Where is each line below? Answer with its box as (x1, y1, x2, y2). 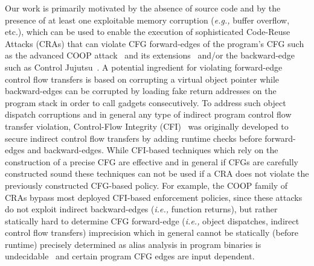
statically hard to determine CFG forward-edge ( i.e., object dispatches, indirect (5, 214, 300, 227)
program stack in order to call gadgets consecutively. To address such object (5, 96, 286, 109)
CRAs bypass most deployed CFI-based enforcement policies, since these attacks (5, 191, 303, 203)
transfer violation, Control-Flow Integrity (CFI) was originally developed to (5, 119, 289, 132)
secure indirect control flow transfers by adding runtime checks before (5, 131, 262, 144)
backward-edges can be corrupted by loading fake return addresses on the (5, 84, 277, 97)
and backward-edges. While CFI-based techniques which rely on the (27, 144, 278, 156)
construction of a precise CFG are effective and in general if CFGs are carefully (5, 155, 298, 168)
